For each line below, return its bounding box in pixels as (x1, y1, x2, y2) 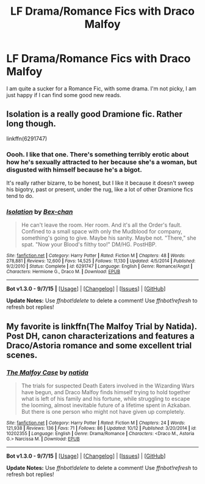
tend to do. (6, 193, 34, 200)
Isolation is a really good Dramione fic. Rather (6, 109, 183, 120)
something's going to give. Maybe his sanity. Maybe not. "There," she (21, 234, 196, 242)
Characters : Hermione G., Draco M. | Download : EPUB (6, 269, 121, 275)
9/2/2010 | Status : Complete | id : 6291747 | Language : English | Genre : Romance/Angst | (6, 263, 193, 269)
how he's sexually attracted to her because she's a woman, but (6, 158, 197, 166)
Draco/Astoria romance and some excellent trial (6, 340, 192, 351)
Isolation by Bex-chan (6, 207, 73, 216)
